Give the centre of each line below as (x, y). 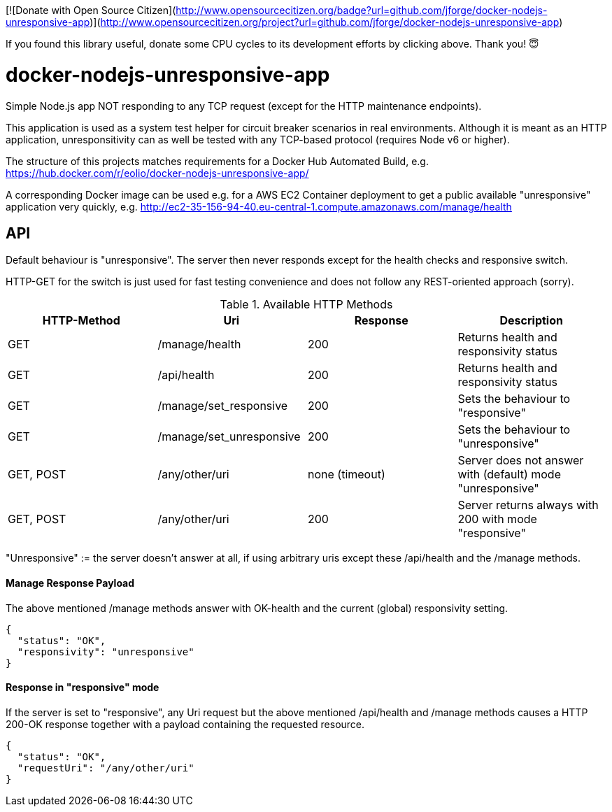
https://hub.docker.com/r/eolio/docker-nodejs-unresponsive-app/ (157, 173)
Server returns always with (528, 505)
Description (531, 321)
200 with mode (497, 519)
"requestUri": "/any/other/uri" (106, 768)
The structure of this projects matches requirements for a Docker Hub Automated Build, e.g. (217, 161)
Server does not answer (521, 461)
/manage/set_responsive (223, 406)
